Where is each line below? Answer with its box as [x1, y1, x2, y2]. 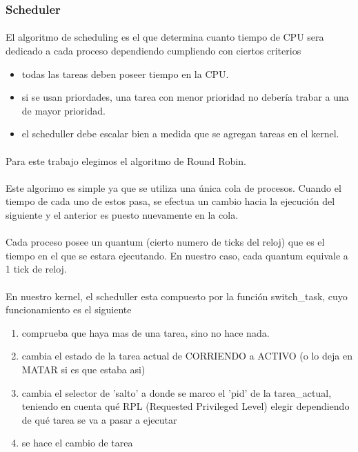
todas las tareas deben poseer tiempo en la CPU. [21, 66, 229, 81]
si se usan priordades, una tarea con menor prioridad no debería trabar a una [21, 90, 349, 104]
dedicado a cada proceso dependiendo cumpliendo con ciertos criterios [6, 43, 301, 58]
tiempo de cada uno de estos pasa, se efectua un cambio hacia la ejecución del [6, 194, 335, 208]
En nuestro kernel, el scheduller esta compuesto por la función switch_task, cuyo [6, 288, 348, 303]
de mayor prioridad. [21, 103, 106, 117]
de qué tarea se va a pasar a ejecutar [21, 412, 177, 426]
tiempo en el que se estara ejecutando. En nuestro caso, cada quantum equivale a [6, 248, 348, 262]
